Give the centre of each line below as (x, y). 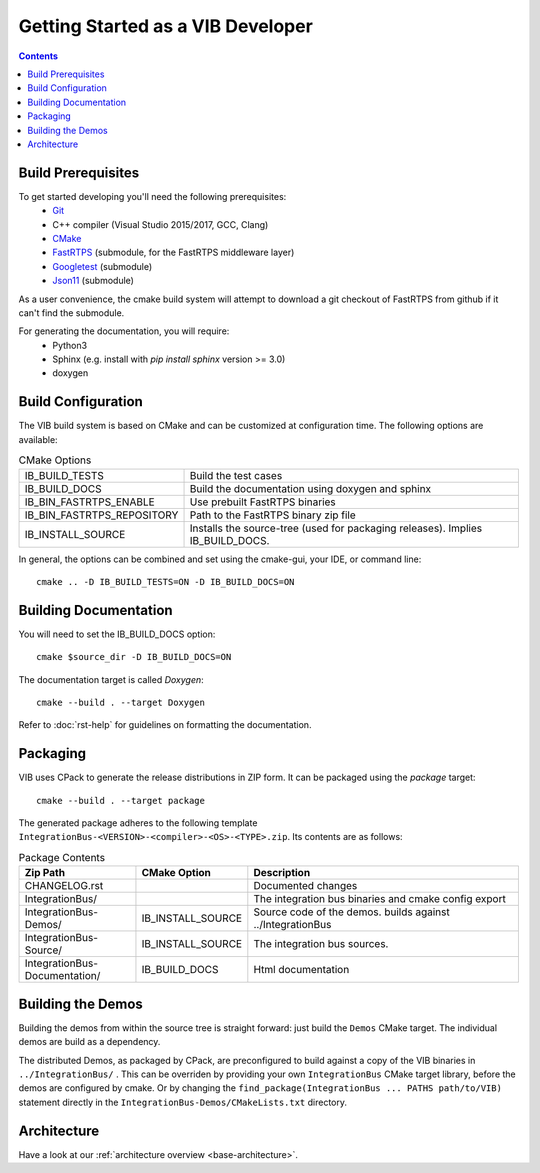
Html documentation (301, 970)
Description (282, 873)
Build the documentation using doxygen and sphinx (310, 488)
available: (38, 439)
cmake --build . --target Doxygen (120, 703)
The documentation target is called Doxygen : (111, 679)
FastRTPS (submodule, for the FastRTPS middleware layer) (173, 252)
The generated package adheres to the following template (138, 823)
